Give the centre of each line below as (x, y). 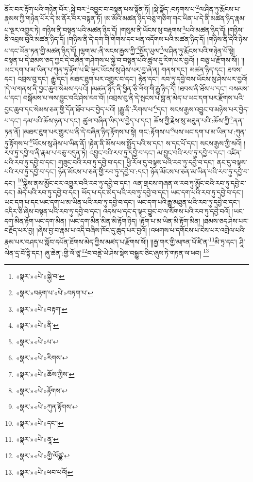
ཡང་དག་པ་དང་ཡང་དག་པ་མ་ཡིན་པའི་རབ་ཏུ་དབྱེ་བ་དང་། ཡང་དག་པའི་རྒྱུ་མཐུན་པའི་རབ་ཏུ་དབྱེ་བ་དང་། (122, 201)
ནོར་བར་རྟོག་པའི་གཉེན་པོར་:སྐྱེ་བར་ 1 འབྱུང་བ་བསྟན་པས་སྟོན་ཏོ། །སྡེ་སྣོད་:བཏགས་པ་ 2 (102, 8)
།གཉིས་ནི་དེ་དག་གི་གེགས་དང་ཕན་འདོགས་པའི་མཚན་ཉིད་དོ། (136, 39)
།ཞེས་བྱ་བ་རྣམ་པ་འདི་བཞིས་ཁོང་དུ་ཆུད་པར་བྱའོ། (92, 230)
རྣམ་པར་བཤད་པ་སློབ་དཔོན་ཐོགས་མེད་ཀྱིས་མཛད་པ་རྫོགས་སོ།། (76, 241)
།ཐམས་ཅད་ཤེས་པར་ (226, 220)
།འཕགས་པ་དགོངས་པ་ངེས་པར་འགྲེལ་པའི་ (197, 230)
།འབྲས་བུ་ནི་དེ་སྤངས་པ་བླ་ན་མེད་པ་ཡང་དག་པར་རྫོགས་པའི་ (176, 98)
